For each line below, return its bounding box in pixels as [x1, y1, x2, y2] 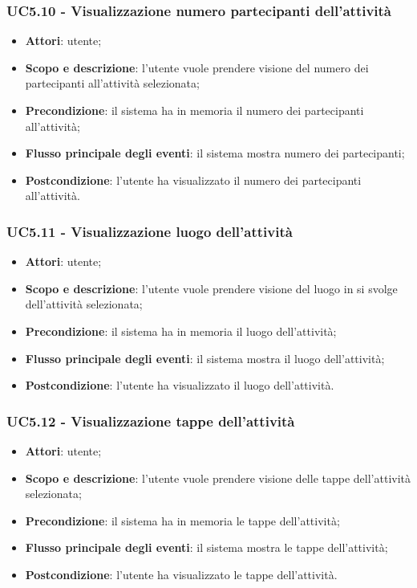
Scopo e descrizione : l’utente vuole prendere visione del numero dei [25, 59, 369, 76]
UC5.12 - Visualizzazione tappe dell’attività [6, 410, 295, 431]
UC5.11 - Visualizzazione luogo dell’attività [6, 221, 293, 241]
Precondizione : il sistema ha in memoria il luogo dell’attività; [25, 322, 337, 339]
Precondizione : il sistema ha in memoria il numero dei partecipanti [25, 102, 364, 118]
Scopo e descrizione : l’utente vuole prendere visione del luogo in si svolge [25, 280, 398, 296]
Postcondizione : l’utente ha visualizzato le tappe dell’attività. [25, 566, 338, 582]
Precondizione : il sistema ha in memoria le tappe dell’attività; [25, 512, 340, 529]
